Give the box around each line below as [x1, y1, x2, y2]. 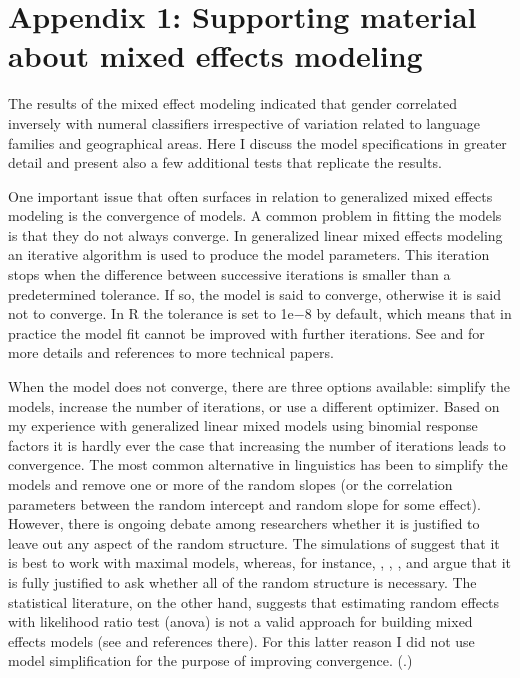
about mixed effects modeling [8, 35, 423, 76]
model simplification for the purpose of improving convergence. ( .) [8, 650, 413, 671]
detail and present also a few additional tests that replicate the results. [8, 152, 442, 173]
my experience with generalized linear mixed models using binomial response [8, 415, 478, 436]
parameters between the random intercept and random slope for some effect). [8, 493, 481, 514]
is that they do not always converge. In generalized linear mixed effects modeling [8, 224, 503, 245]
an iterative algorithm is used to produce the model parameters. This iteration [8, 244, 490, 265]
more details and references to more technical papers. [8, 342, 334, 363]
